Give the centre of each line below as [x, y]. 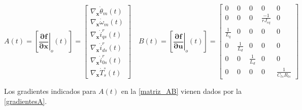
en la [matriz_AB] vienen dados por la [181, 91]
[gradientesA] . [26, 101]
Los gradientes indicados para [50, 91]
